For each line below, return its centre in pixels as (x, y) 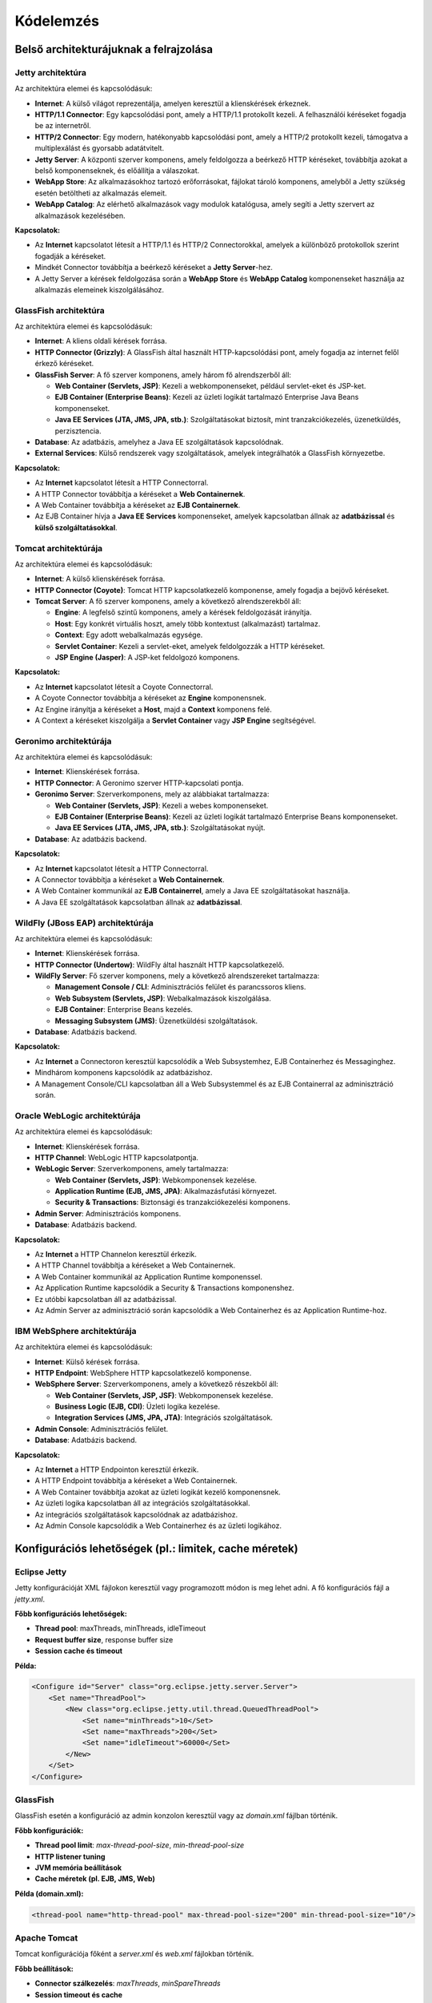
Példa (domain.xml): (49, 1893)
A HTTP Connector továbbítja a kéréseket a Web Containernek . (140, 494)
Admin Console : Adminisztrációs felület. (102, 1429)
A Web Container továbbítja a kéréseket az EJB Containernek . (138, 505)
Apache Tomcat (46, 1938)
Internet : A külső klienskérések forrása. (100, 579)
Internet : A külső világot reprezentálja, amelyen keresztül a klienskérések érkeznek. (173, 103)
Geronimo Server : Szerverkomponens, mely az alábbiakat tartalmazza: (152, 794)
